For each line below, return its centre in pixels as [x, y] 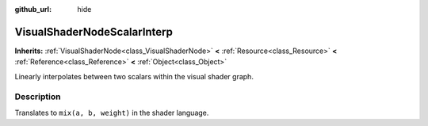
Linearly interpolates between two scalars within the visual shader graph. [134, 76]
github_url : [33, 9]
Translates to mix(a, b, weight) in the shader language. [112, 113]
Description [38, 97]
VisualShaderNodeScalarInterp [94, 32]
